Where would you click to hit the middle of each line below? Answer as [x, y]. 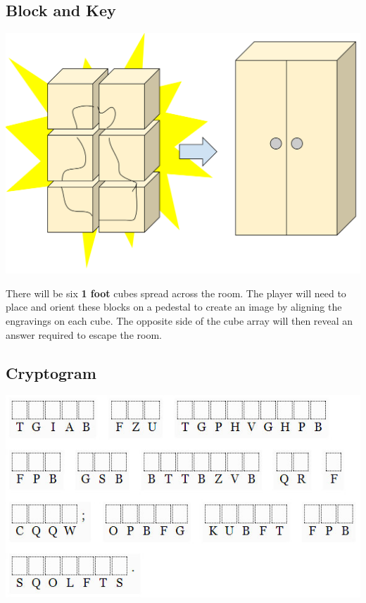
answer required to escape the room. [84, 334]
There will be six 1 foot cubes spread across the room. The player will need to [176, 293]
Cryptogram [51, 372]
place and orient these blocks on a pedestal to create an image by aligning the [174, 307]
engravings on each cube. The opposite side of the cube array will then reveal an [179, 321]
